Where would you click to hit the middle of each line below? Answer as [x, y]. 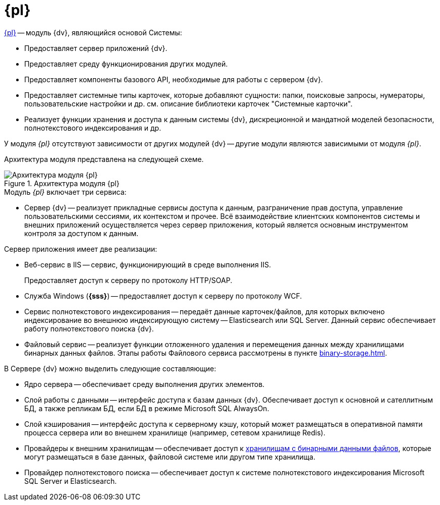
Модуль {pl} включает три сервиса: [65, 192]
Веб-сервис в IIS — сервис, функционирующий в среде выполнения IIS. [148, 264]
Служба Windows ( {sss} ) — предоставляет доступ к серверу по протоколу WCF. [163, 296]
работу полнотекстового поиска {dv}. [89, 328]
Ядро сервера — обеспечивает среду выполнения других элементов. [145, 384]
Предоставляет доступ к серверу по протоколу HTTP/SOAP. [128, 280]
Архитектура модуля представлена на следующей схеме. [104, 159]
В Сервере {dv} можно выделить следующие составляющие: [110, 368]
